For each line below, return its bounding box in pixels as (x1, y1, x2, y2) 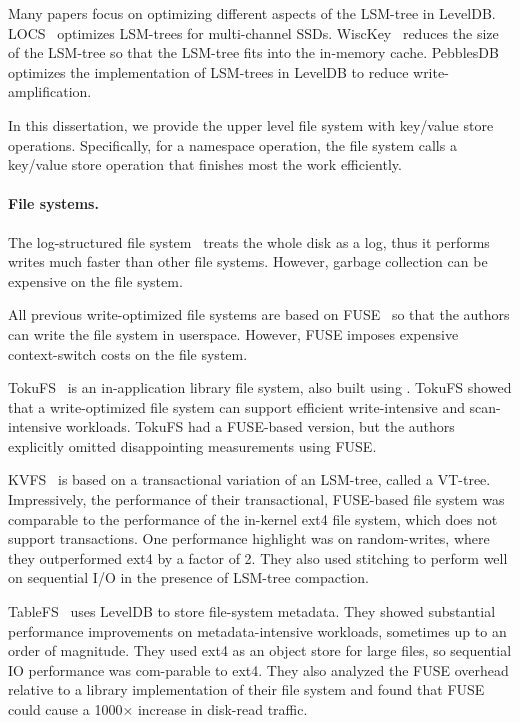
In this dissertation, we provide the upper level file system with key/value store (8, 114, 494, 135)
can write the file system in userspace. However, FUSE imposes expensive (8, 323, 459, 344)
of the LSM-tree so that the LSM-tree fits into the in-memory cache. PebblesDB (8, 42, 499, 63)
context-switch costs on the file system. (8, 343, 248, 364)
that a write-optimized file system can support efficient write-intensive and (8, 396, 465, 417)
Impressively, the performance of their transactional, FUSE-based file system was (8, 489, 505, 510)
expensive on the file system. (8, 270, 183, 291)
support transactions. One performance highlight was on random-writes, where (8, 528, 490, 549)
